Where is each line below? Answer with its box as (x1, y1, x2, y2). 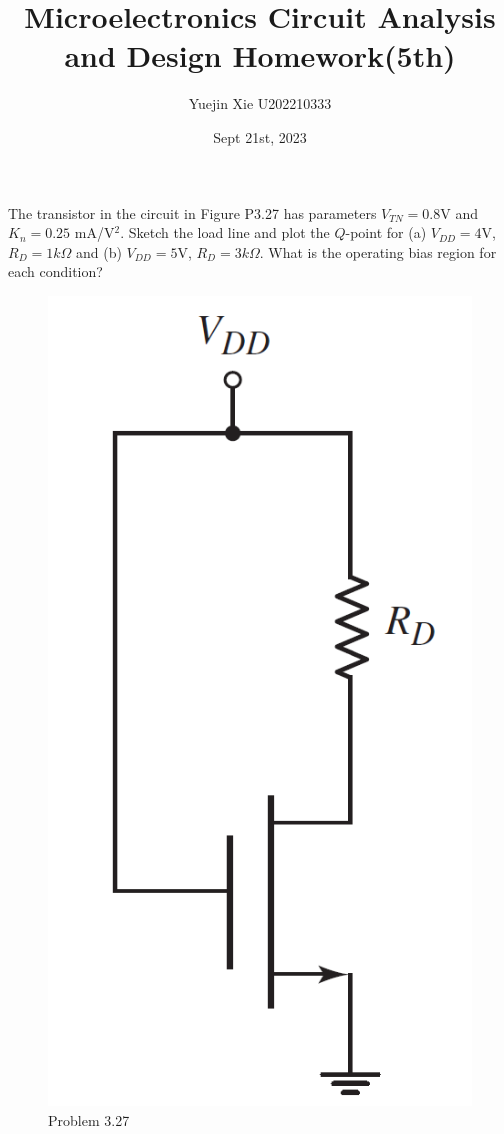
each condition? (8, 261, 103, 282)
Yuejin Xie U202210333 (188, 93, 332, 114)
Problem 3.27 (48, 1110, 130, 1131)
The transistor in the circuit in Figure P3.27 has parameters (8, 202, 377, 223)
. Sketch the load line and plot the (120, 222, 330, 243)
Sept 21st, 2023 (213, 126, 307, 147)
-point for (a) (345, 222, 427, 243)
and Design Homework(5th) (64, 35, 456, 76)
